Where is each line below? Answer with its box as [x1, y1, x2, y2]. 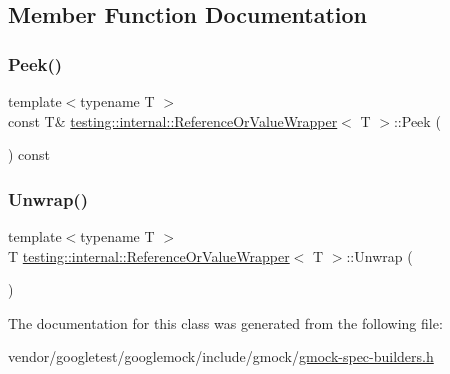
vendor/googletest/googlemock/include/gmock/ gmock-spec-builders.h [8, 346, 434, 367]
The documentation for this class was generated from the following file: [8, 312, 443, 333]
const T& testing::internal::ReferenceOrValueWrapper [8, 110, 338, 131]
